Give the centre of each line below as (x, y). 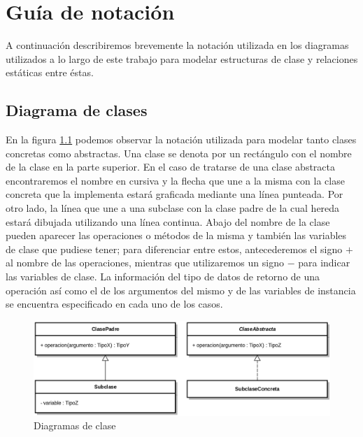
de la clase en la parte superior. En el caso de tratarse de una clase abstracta (171, 167)
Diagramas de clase (75, 425)
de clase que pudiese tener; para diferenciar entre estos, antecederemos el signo (174, 249)
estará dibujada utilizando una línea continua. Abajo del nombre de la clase (168, 221)
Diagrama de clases (77, 110)
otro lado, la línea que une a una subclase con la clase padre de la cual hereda (173, 208)
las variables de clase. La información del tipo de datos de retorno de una (163, 277)
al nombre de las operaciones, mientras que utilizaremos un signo (145, 263)
